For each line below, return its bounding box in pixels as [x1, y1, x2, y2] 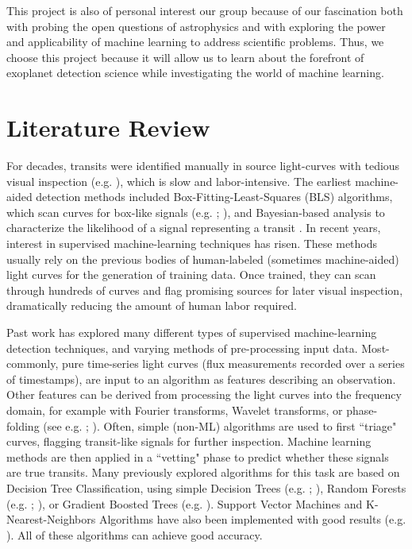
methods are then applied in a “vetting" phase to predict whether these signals [6, 448, 389, 465]
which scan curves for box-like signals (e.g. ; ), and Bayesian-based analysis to [6, 203, 385, 220]
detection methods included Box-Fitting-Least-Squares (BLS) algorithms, [36, 188, 393, 205]
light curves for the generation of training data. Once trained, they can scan [6, 266, 376, 283]
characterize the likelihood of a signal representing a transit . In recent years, [6, 219, 381, 236]
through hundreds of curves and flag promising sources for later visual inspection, [6, 281, 403, 298]
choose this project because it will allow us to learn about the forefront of [6, 48, 364, 65]
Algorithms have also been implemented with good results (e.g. [98, 511, 406, 528]
